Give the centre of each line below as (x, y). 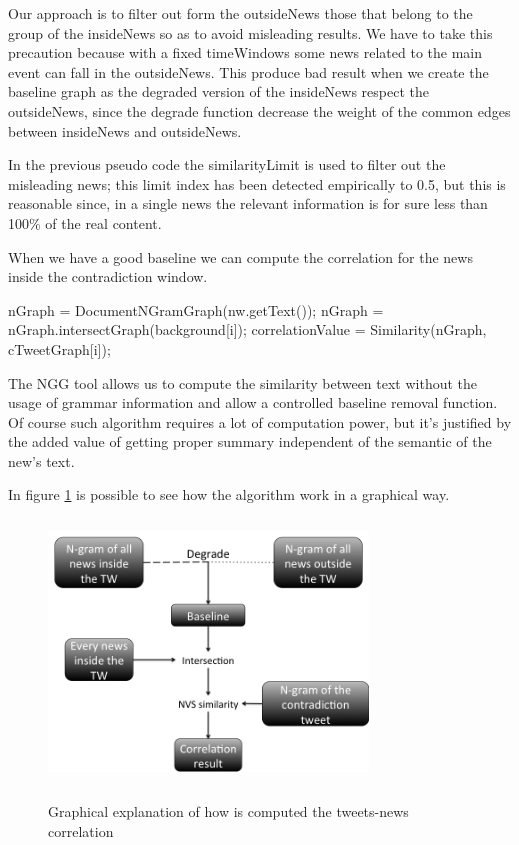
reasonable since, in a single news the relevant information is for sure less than (248, 203)
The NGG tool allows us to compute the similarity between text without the (243, 382)
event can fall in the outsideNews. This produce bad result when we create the (248, 71)
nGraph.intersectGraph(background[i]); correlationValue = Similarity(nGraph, (247, 329)
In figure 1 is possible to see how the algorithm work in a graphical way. (229, 494)
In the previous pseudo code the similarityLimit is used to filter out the (227, 164)
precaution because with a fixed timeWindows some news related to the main (245, 52)
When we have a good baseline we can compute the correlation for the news (240, 256)
